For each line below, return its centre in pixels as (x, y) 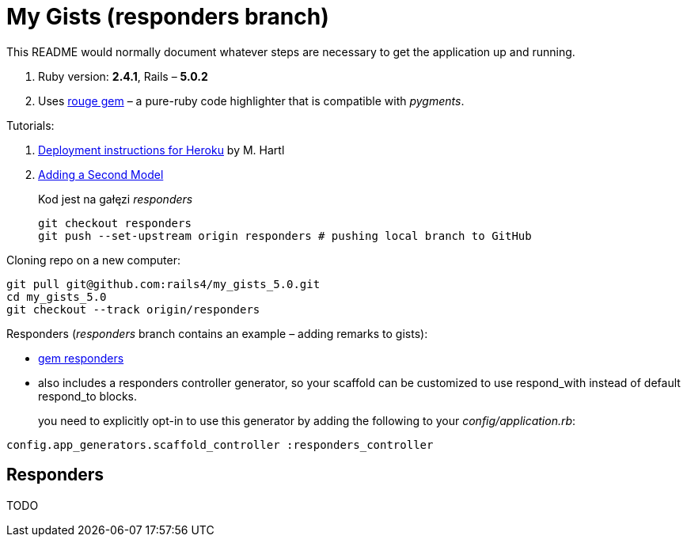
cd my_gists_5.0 (57, 296)
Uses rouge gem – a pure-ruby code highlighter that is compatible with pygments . (251, 101)
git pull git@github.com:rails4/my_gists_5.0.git (163, 284)
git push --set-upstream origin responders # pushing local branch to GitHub (285, 235)
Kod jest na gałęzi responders (116, 199)
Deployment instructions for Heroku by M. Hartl (161, 150)
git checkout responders (115, 223)
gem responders (81, 358)
